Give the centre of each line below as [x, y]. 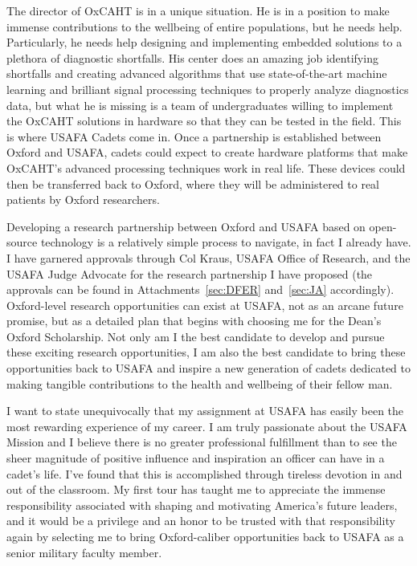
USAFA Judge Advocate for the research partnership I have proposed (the [190, 273]
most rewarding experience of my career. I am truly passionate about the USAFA [207, 426]
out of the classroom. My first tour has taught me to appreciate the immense [196, 489]
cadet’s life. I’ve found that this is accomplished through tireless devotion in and [204, 473]
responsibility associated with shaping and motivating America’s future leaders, [202, 505]
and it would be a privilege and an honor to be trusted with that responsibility [201, 521]
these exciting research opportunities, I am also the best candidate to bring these [206, 352]
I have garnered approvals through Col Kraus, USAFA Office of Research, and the [208, 257]
